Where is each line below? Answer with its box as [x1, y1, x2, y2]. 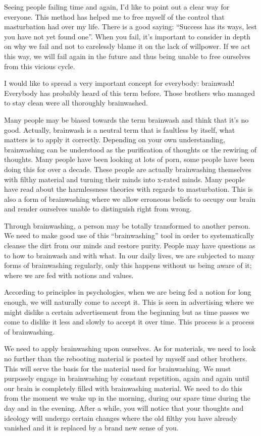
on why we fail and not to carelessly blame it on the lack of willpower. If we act [4, 41, 250, 51]
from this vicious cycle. [4, 61, 75, 71]
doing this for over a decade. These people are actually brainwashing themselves [4, 163, 251, 174]
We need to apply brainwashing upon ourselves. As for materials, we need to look [4, 343, 256, 354]
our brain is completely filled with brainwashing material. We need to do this [4, 383, 243, 393]
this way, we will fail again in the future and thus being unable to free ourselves [4, 50, 251, 61]
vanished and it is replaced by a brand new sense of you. [4, 422, 179, 433]
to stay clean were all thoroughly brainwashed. [4, 97, 148, 108]
